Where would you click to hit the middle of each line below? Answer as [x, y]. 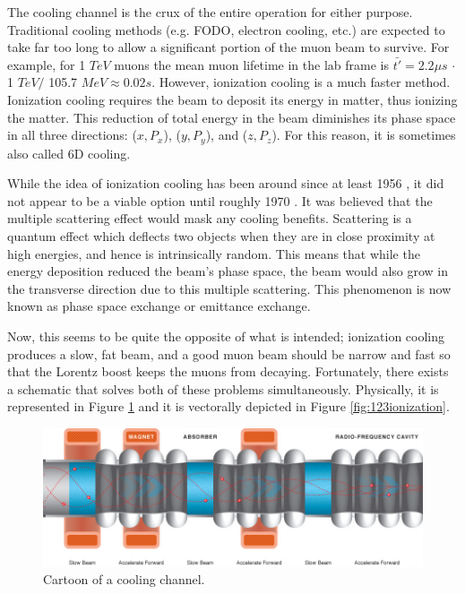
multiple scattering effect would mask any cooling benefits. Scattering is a [210, 218]
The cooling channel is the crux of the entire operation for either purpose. [210, 12]
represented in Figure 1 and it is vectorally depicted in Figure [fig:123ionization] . [228, 406]
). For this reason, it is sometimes [364, 135]
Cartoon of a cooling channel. [124, 579]
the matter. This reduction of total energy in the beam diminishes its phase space [232, 117]
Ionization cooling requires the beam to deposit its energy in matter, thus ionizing [232, 99]
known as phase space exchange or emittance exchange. [159, 306]
